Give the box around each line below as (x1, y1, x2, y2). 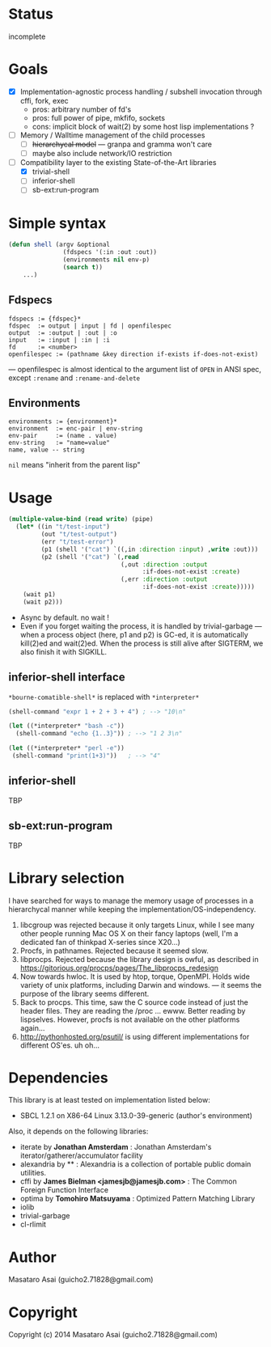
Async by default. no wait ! (19, 612, 109, 622)
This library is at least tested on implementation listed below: (8, 1095, 210, 1105)
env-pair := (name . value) (8, 432, 117, 440)
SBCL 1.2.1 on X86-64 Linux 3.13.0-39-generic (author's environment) (19, 1111, 253, 1120)
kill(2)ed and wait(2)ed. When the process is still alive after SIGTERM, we (19, 638, 264, 648)
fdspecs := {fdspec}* (8, 315, 82, 323)
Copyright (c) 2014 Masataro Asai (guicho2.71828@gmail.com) (8, 1330, 218, 1340)
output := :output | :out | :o (8, 328, 117, 337)
